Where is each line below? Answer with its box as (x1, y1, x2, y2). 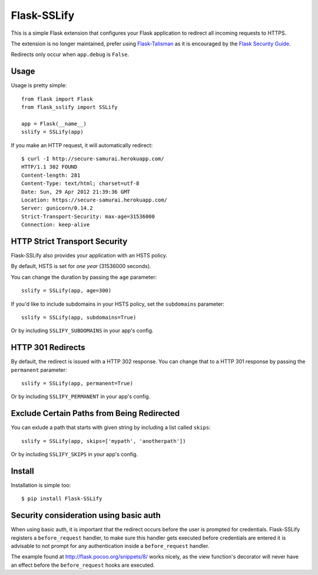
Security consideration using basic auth (11, 510, 161, 521)
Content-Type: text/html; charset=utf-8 (21, 180, 140, 187)
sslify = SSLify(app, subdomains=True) (21, 314, 137, 320)
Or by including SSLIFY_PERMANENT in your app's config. (11, 393, 151, 400)
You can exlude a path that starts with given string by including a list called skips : (11, 424, 211, 431)
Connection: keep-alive (21, 222, 90, 228)
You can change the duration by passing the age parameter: (11, 273, 157, 280)
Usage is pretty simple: (11, 82, 67, 89)
